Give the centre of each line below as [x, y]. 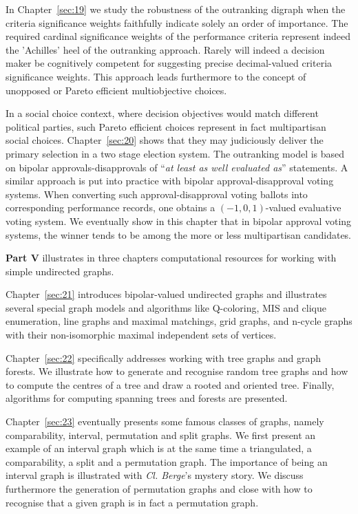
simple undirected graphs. [60, 271]
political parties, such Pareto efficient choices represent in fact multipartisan [166, 126]
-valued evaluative [303, 207]
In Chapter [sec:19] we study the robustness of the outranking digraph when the [176, 9]
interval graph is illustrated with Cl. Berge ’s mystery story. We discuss [155, 475]
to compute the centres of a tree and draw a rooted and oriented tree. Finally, [170, 384]
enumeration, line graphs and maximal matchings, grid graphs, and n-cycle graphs [179, 321]
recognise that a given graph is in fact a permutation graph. [132, 502]
